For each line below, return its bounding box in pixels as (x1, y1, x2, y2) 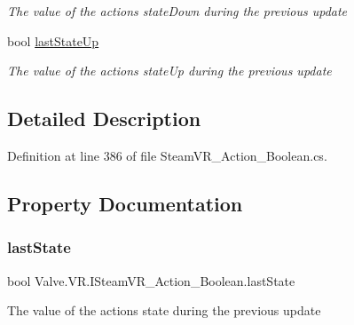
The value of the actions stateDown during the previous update (7, 2, 348, 20)
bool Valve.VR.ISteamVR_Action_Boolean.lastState (7, 271, 295, 289)
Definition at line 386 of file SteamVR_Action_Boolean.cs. (7, 146, 327, 164)
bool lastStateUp (7, 31, 99, 50)
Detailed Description (7, 105, 201, 132)
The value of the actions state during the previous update (7, 301, 321, 320)
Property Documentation (7, 189, 243, 217)
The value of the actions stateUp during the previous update (7, 61, 332, 80)
